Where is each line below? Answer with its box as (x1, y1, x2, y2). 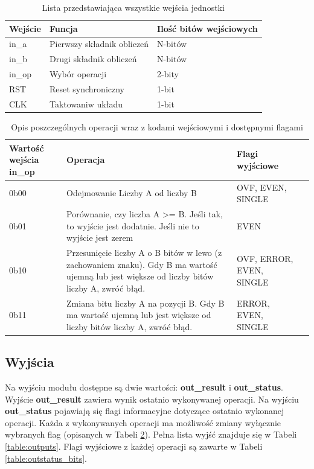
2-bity (157, 68, 179, 80)
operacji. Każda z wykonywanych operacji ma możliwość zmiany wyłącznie (5, 416, 281, 429)
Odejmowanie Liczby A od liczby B (66, 187, 197, 199)
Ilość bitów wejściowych (157, 22, 258, 34)
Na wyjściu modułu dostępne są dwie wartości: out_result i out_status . (5, 381, 283, 394)
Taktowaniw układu (49, 97, 123, 110)
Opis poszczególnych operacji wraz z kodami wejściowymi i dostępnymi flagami (11, 120, 303, 133)
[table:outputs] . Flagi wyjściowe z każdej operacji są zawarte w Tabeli (5, 440, 263, 453)
